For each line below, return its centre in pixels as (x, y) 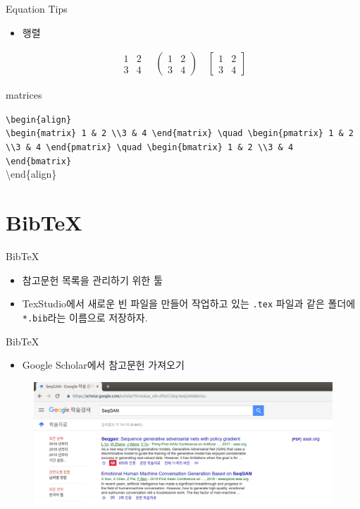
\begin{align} (39, 119)
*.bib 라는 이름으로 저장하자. (85, 317)
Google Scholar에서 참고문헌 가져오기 (103, 365)
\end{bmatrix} (39, 161)
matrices (24, 95)
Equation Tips (37, 8)
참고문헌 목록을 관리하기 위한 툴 (92, 280)
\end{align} (31, 174)
